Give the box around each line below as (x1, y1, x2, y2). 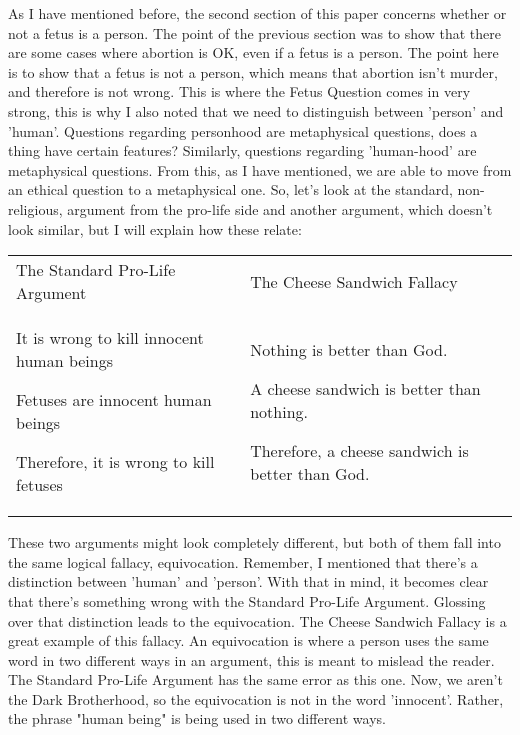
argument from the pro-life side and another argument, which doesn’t (67, 198, 493, 219)
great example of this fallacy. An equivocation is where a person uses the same (8, 630, 489, 651)
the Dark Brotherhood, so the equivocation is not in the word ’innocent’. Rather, (8, 688, 504, 709)
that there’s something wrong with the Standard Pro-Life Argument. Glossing (8, 590, 486, 611)
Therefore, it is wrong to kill (16, 450, 215, 474)
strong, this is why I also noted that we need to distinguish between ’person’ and (8, 100, 504, 121)
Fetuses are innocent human (16, 388, 212, 412)
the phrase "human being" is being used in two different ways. (8, 708, 386, 729)
